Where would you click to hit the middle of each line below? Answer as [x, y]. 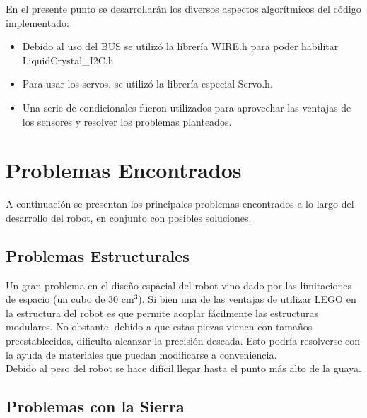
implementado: [37, 22]
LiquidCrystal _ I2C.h [68, 60]
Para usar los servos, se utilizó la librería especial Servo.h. [147, 84]
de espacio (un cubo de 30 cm [70, 299]
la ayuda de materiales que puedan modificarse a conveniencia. [141, 354]
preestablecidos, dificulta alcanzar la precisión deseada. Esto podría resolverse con [183, 341]
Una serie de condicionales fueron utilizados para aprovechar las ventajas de [187, 107]
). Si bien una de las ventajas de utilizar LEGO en [247, 299]
